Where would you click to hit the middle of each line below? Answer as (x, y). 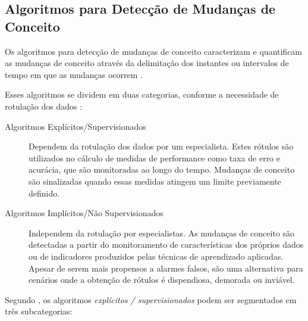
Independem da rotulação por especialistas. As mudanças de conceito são (161, 233)
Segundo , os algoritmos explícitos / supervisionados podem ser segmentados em (151, 299)
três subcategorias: (39, 311)
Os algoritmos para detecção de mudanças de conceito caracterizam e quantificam (154, 51)
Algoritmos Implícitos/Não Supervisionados (84, 213)
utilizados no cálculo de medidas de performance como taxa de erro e (154, 158)
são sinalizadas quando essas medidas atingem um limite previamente (155, 181)
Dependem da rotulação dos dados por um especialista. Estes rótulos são (161, 146)
